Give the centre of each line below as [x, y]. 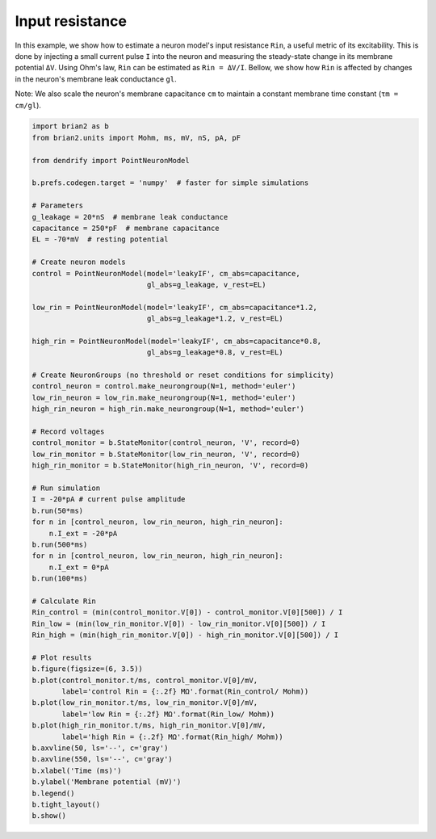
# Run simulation [66, 488]
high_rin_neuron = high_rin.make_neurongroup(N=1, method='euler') [168, 409]
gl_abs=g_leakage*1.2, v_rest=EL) [215, 319]
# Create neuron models [79, 262]
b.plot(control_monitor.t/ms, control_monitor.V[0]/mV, [145, 680]
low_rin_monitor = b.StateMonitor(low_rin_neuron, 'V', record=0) [166, 454]
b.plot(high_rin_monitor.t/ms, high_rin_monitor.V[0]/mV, [149, 726]
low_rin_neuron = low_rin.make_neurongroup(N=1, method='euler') [164, 397]
